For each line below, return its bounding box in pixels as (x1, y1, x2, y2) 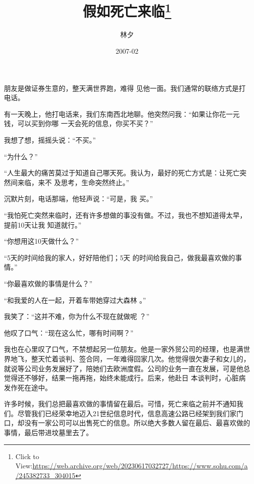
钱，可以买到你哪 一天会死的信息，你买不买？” (4, 118, 153, 128)
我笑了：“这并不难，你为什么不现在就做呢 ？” (4, 311, 149, 321)
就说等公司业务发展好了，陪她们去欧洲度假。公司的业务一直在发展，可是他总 (4, 363, 250, 373)
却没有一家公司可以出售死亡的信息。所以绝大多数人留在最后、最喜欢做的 (17, 418, 250, 428)
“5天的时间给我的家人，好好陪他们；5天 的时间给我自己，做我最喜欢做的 (4, 252, 235, 262)
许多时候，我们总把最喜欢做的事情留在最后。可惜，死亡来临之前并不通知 (4, 399, 236, 409)
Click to (15, 451, 40, 461)
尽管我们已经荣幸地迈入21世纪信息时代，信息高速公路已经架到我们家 (17, 408, 236, 418)
